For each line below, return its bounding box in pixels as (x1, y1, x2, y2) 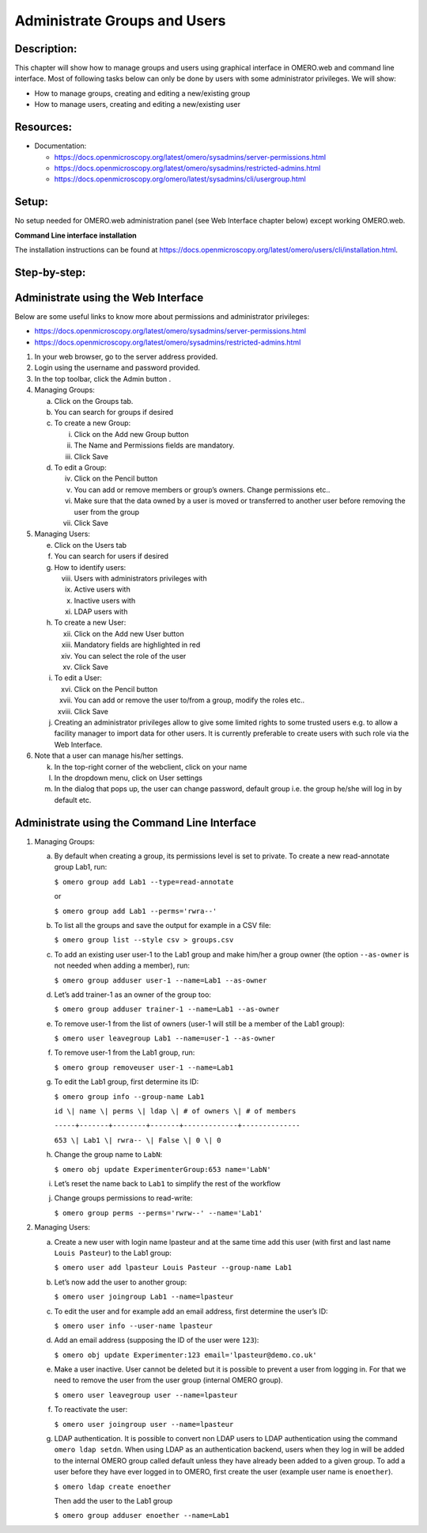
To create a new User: (54, 618, 127, 627)
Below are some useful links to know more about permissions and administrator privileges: (14, 311, 310, 321)
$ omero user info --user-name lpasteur (54, 1321, 213, 1330)
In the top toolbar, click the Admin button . (34, 374, 172, 383)
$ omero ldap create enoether (54, 1482, 172, 1491)
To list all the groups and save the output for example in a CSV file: (54, 920, 272, 930)
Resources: (14, 120, 73, 134)
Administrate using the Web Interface (14, 291, 204, 304)
